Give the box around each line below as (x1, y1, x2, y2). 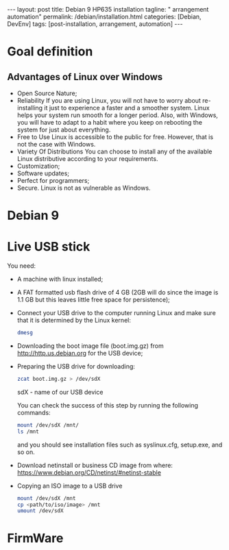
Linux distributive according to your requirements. (16, 155, 158, 162)
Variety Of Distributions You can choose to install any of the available (16, 147, 213, 155)
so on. (16, 447, 36, 456)
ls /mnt (16, 428, 39, 435)
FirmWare (7, 531, 64, 546)
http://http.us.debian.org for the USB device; (16, 349, 143, 357)
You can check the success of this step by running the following (16, 401, 199, 409)
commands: (16, 408, 51, 416)
